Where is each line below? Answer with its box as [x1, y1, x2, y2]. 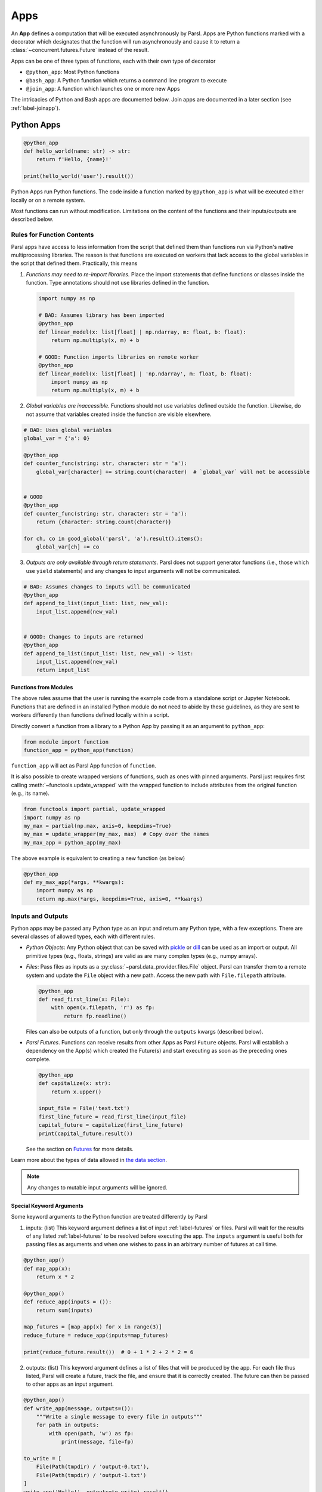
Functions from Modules [11, 684, 73, 691]
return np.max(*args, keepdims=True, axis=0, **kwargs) [36, 895, 203, 902]
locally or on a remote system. [11, 196, 86, 204]
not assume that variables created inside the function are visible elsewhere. [26, 411, 212, 418]
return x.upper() [51, 1088, 102, 1095]
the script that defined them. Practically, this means [11, 260, 138, 267]
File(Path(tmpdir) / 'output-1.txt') [36, 1472, 147, 1478]
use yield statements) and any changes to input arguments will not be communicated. [26, 567, 241, 574]
